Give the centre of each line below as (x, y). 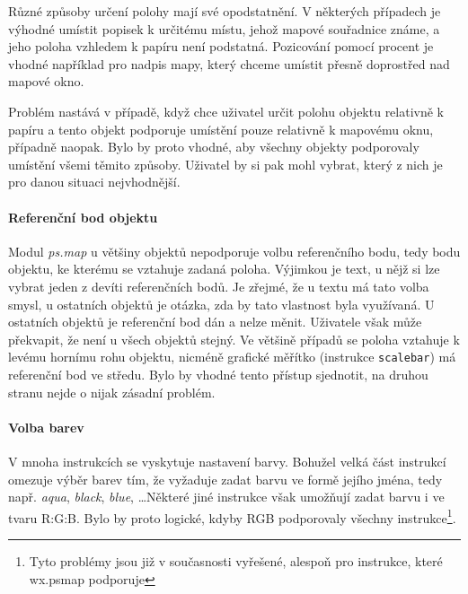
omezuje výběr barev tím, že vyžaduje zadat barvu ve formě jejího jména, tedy (225, 479)
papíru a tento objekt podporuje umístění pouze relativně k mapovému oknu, (221, 129)
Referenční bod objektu (83, 217)
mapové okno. (46, 81)
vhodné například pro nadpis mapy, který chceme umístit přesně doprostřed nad (229, 63)
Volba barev (46, 427)
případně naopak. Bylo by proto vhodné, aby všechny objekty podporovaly (214, 147)
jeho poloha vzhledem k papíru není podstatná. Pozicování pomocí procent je (221, 46)
